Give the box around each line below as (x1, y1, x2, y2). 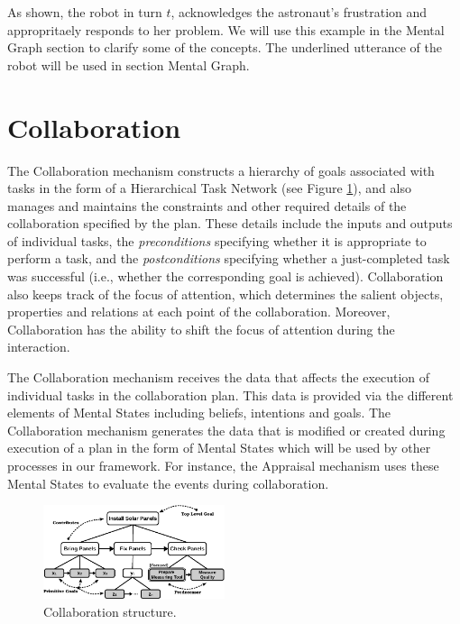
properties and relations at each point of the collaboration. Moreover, (7, 302, 391, 321)
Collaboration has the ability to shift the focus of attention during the (7, 319, 395, 338)
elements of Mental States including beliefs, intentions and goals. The (7, 403, 391, 422)
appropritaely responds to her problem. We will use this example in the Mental (7, 20, 445, 39)
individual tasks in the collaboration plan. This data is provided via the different (7, 385, 454, 404)
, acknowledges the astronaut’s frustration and (170, 3, 428, 21)
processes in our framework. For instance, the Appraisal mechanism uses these (7, 456, 439, 474)
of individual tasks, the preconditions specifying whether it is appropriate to (7, 231, 427, 250)
